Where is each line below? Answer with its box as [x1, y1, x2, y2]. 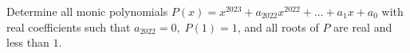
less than [6, 34, 49, 51]
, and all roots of [237, 18, 319, 35]
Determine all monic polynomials [6, 3, 168, 19]
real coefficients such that [6, 18, 131, 35]
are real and [333, 18, 392, 35]
